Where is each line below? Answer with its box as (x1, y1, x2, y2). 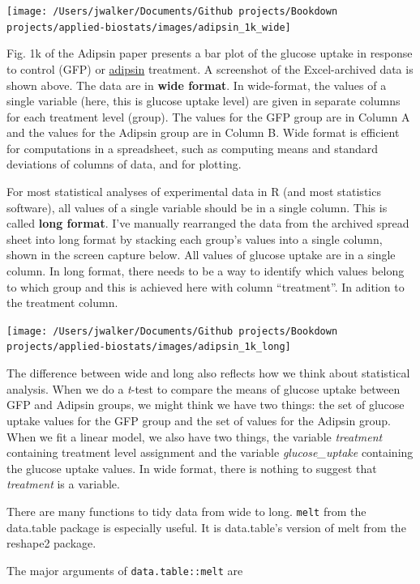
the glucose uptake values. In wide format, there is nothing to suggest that (6, 459, 377, 476)
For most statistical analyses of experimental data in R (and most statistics (6, 183, 381, 200)
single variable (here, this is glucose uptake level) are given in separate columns (6, 92, 401, 109)
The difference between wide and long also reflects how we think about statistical (6, 364, 410, 382)
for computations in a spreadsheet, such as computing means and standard (6, 139, 378, 156)
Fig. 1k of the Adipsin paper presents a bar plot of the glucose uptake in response (6, 45, 413, 62)
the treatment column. (6, 294, 118, 311)
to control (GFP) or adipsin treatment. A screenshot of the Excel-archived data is (6, 60, 414, 77)
